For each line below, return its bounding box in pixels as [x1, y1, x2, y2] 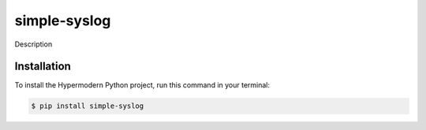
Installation [14, 60, 71, 73]
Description [14, 39, 53, 49]
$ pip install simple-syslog [31, 102, 144, 110]
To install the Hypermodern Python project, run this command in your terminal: [14, 80, 271, 90]
